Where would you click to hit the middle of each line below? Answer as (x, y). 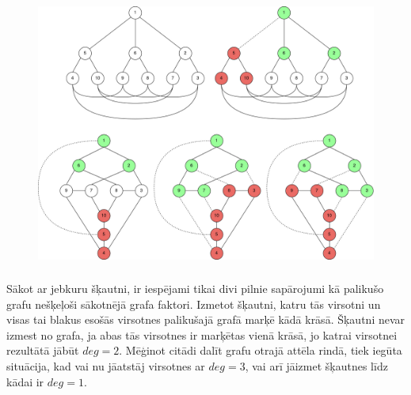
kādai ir (25, 381)
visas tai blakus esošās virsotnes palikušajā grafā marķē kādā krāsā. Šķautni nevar (206, 319)
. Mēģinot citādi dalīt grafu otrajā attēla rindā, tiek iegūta (261, 350)
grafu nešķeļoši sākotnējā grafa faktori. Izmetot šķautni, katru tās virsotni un (194, 304)
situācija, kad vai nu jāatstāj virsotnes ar (106, 365)
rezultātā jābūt (43, 350)
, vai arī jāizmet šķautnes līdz (316, 365)
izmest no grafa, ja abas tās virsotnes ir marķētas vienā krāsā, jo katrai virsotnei (202, 334)
